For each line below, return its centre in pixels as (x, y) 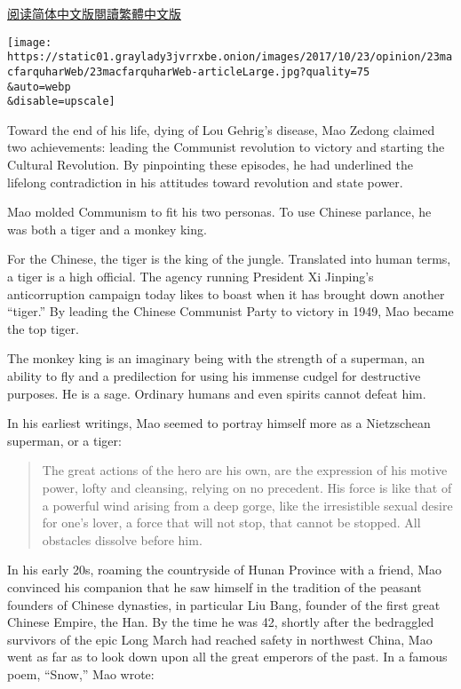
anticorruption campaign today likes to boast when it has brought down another (226, 293)
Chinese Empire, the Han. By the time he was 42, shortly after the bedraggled (221, 622)
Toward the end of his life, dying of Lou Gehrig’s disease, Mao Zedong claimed (221, 129)
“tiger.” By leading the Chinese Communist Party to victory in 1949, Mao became (230, 311)
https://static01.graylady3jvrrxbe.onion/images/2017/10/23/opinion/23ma (230, 57)
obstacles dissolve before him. (122, 539)
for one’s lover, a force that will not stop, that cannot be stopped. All (231, 523)
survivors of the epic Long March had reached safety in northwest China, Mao (220, 639)
